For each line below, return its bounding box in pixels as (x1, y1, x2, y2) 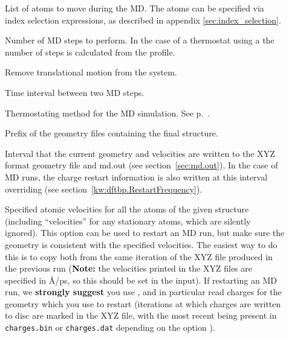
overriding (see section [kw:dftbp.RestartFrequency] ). (5, 182, 203, 195)
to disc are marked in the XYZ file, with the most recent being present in (5, 309, 277, 322)
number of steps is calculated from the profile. (5, 45, 175, 58)
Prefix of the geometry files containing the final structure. (5, 127, 218, 139)
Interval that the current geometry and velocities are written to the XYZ (5, 147, 275, 159)
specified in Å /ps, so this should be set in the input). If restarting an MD (5, 273, 278, 286)
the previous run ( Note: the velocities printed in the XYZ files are (5, 262, 252, 275)
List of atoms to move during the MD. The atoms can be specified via (5, 2, 264, 14)
